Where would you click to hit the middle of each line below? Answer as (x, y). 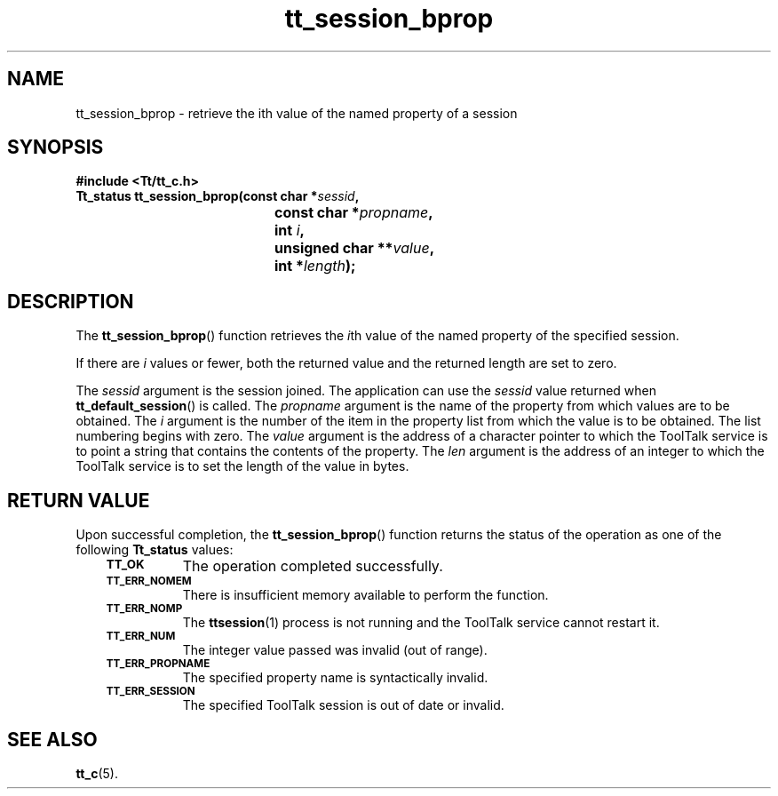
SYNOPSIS (56, 147)
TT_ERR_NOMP (144, 609)
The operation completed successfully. (313, 566)
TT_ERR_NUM (141, 637)
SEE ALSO (52, 739)
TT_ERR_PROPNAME (158, 664)
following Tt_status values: (155, 550)
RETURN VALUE (79, 500)
